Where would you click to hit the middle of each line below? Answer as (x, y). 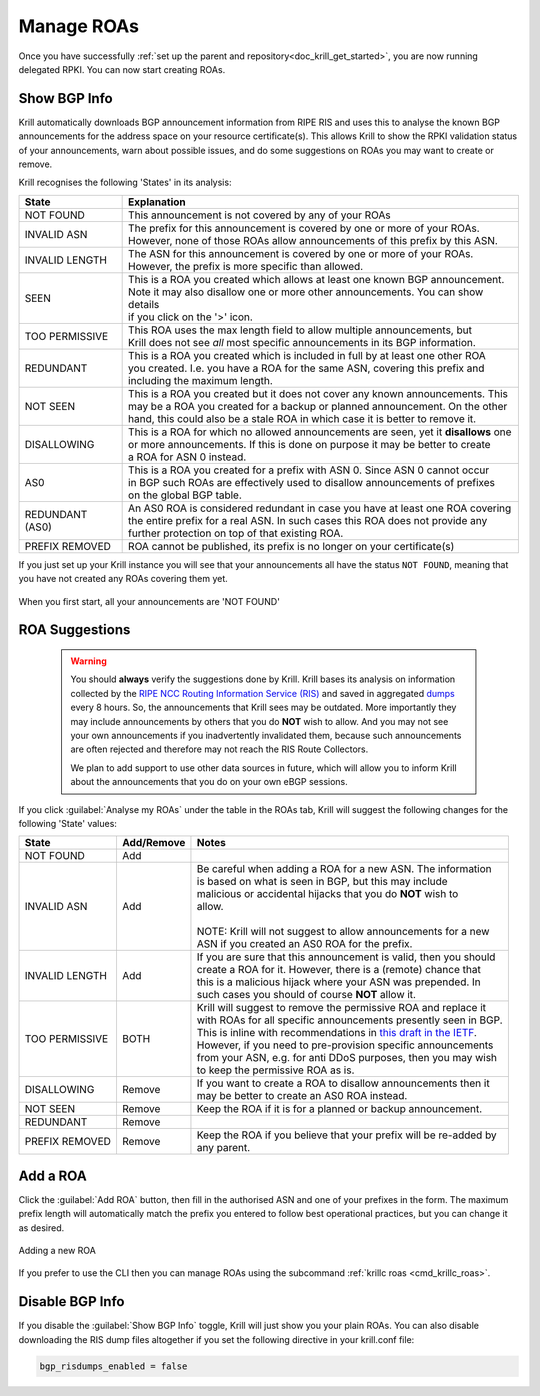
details (144, 304)
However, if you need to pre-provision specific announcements (345, 1045)
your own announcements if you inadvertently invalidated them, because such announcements (266, 735)
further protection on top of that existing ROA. (236, 533)
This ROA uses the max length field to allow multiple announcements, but (300, 330)
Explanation (157, 202)
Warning (88, 661)
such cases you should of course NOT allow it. (306, 995)
